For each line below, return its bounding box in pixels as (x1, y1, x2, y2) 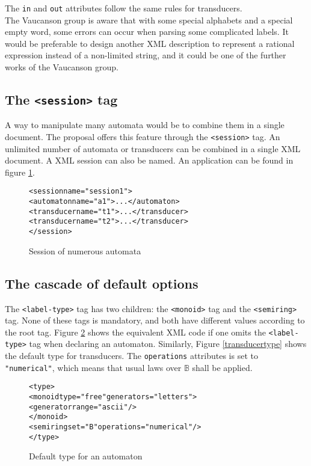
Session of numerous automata (29, 244, 141, 257)
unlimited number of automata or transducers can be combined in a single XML (5, 142, 301, 155)
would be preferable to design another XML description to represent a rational (5, 37, 295, 49)
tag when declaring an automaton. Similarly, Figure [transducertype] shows (29, 337, 307, 350)
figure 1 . (5, 165, 35, 178)
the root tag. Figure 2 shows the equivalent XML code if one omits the (5, 325, 266, 338)
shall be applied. (192, 361, 253, 373)
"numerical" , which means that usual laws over (5, 361, 182, 373)
